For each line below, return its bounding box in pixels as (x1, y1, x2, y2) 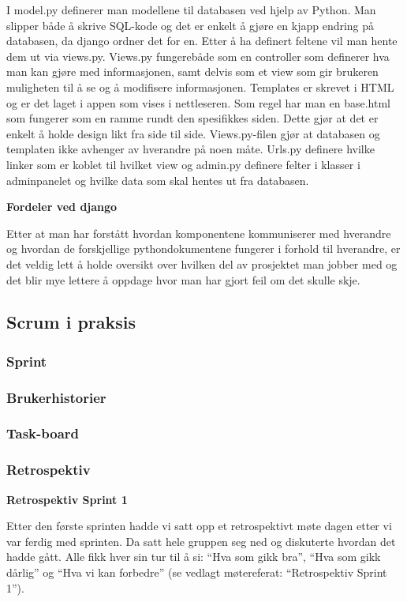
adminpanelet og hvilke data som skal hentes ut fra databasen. (6, 171, 309, 188)
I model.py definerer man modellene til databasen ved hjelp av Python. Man (6, 2, 376, 17)
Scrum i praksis (6, 310, 136, 334)
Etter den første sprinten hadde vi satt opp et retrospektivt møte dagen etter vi (6, 517, 392, 534)
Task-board (6, 423, 80, 443)
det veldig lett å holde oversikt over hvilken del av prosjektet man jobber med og (6, 255, 398, 272)
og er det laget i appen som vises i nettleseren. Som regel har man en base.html (6, 94, 390, 111)
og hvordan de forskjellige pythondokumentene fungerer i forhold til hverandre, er (6, 240, 401, 257)
